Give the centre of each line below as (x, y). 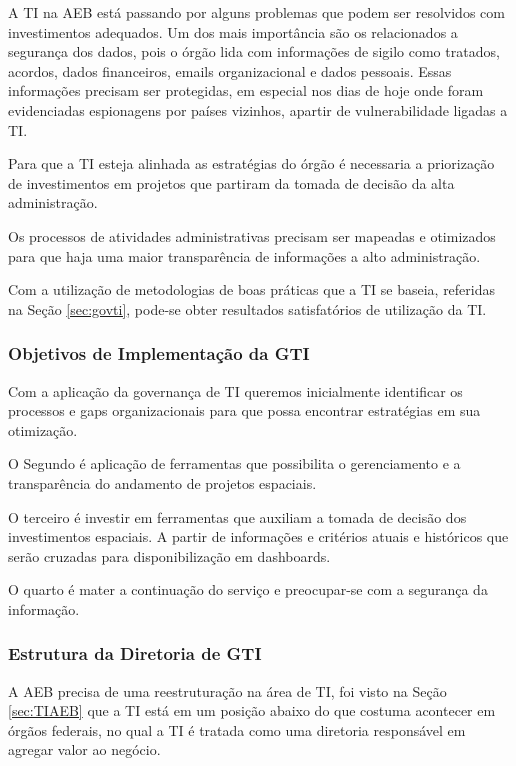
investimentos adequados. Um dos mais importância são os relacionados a (233, 31)
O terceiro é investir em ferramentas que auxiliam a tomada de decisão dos (237, 516)
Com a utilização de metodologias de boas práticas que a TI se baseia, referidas (252, 289)
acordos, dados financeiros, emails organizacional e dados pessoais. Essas (230, 70)
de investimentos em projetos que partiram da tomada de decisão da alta (231, 182)
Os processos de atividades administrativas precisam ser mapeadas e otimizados (252, 235)
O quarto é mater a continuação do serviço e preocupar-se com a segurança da (248, 589)
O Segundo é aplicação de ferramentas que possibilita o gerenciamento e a (234, 463)
